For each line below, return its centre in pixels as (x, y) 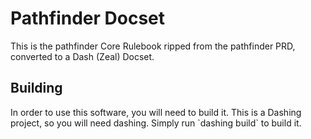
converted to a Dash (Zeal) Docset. (82, 56)
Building (36, 88)
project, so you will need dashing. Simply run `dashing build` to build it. (156, 123)
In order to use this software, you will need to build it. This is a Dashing (156, 112)
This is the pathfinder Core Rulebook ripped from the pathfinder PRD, (153, 46)
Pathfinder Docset (88, 18)
